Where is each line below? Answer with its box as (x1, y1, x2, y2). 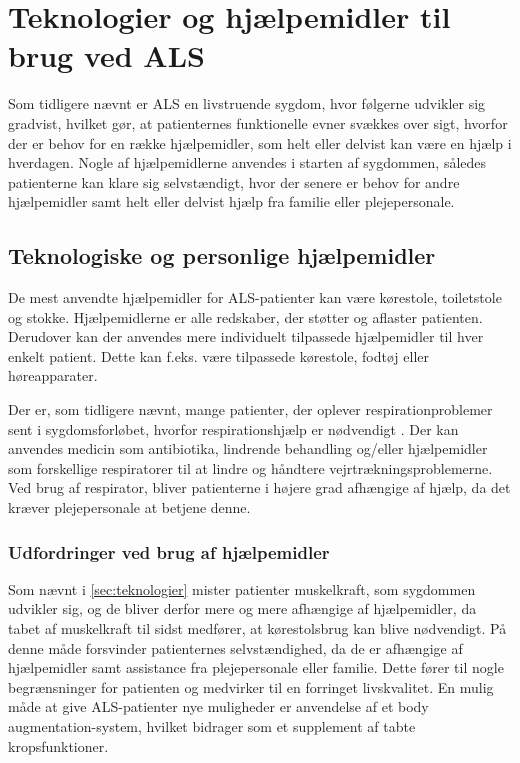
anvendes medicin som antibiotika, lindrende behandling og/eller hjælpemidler (8, 438, 488, 459)
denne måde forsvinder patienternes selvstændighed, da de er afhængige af (8, 637, 463, 658)
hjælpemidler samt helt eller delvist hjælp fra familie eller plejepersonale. (8, 191, 455, 212)
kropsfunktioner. (8, 735, 109, 756)
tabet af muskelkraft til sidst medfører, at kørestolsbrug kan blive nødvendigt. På (8, 618, 507, 639)
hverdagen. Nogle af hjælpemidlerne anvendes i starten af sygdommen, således (8, 152, 487, 173)
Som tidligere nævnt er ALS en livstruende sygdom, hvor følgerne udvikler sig (8, 93, 486, 114)
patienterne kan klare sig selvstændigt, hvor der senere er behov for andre (8, 171, 460, 192)
